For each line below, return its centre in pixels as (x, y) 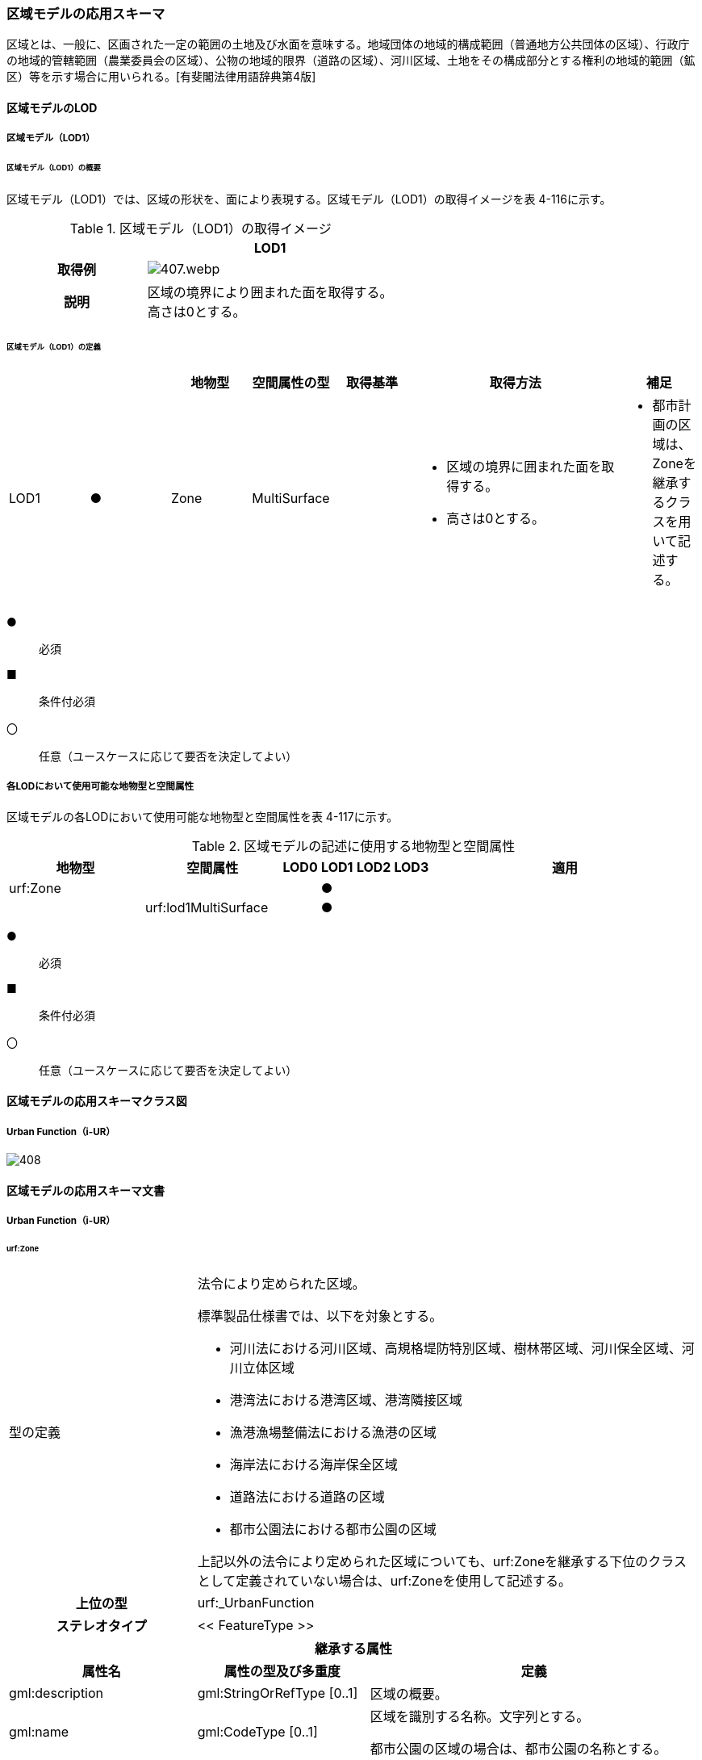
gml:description (56, 1693)
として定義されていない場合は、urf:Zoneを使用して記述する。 (384, 1580)
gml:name (39, 1731)
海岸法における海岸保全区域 (313, 1464)
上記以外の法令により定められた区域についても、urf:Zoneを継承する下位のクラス (442, 1561)
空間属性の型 (291, 382)
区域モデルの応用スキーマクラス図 (97, 1101)
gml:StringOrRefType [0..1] (278, 1693)
